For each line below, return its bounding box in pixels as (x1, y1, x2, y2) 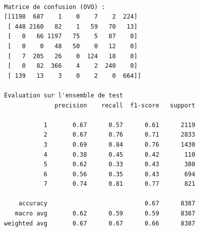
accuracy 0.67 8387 (18, 200, 195, 207)
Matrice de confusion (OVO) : (4, 3, 105, 11)
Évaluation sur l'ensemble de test (4, 91, 123, 99)
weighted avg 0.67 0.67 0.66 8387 (4, 219, 195, 227)
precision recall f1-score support (54, 101, 195, 109)
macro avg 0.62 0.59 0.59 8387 (15, 210, 195, 217)
